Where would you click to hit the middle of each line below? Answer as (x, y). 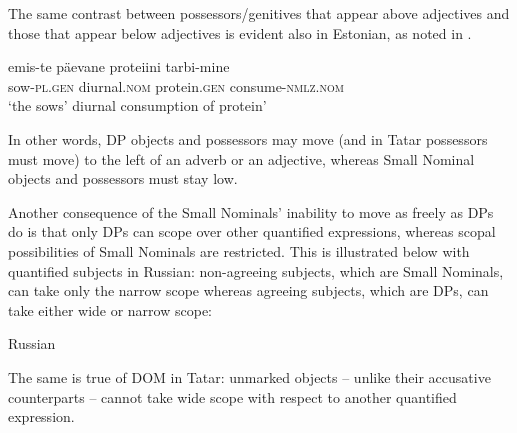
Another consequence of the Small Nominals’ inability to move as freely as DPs (251, 211)
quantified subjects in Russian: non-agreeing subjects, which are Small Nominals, (256, 270)
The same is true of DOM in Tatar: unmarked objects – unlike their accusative (249, 376)
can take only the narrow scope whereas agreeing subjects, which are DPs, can (248, 290)
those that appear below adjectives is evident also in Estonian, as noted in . (240, 32)
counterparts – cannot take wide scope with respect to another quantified (232, 396)
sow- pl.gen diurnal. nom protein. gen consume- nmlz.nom (176, 85)
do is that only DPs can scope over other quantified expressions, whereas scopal (252, 231)
